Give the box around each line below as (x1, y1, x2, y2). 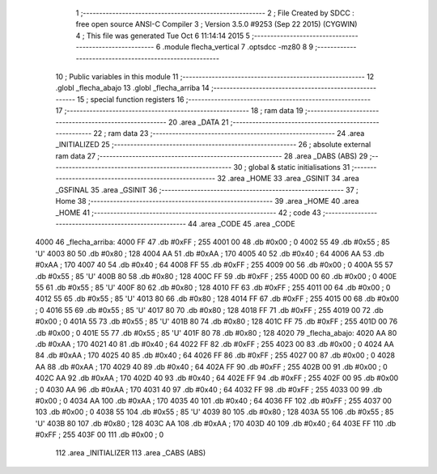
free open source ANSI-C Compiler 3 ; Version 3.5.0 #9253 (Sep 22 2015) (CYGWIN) (75, 19, 358, 29)
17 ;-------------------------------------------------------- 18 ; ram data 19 (55, 106, 303, 116)
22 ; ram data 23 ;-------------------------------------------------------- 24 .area (93, 128, 365, 138)
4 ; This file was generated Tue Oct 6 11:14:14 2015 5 (75, 31, 251, 40)
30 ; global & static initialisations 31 (233, 163, 350, 172)
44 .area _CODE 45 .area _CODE (187, 219, 295, 229)
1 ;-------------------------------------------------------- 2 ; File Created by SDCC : (75, 8, 355, 18)
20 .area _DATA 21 (168, 117, 229, 127)
